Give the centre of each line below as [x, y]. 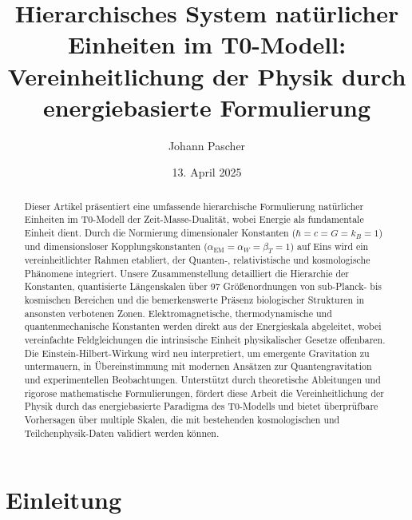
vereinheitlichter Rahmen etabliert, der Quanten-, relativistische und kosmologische [197, 260]
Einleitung [64, 500]
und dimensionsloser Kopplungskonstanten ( [116, 246]
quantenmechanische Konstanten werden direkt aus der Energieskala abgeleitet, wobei [203, 326]
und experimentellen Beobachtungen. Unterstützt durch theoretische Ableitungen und [202, 379]
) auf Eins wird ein [329, 246]
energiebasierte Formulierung [207, 107]
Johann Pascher [207, 145]
